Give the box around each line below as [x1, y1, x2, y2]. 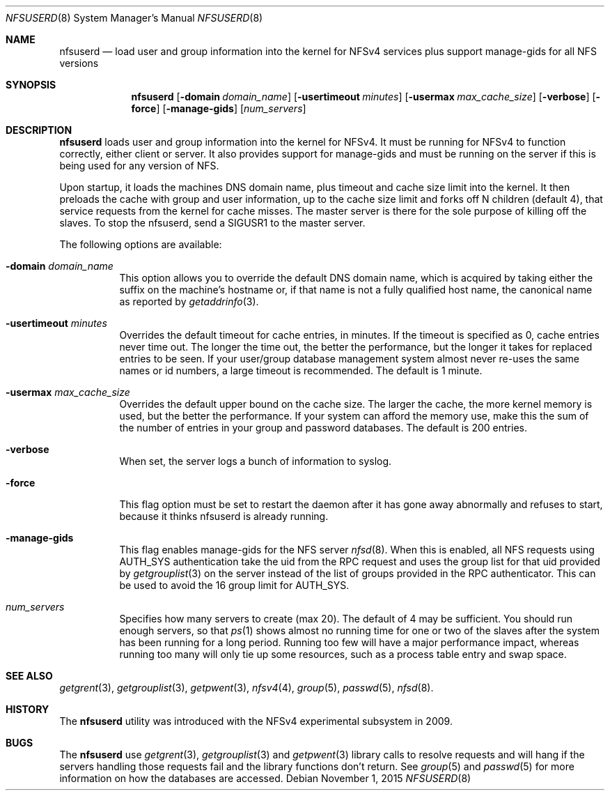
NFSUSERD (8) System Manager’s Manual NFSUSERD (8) [6, 12, 263, 24]
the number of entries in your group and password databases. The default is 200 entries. [119, 422, 527, 434]
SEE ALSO [6, 670, 53, 682]
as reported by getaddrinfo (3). [119, 296, 259, 307]
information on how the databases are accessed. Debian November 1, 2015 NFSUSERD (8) [59, 772, 471, 784]
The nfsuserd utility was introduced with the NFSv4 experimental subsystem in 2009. [59, 715, 453, 727]
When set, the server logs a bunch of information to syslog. [119, 455, 392, 467]
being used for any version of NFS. [59, 160, 219, 171]
